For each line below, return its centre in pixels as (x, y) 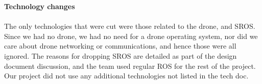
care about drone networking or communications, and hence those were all (120, 46)
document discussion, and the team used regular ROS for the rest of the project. (130, 66)
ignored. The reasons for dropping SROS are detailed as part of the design (121, 55)
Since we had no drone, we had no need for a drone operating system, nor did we (131, 36)
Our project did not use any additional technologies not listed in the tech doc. (126, 76)
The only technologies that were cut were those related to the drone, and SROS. (130, 26)
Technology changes (40, 6)
